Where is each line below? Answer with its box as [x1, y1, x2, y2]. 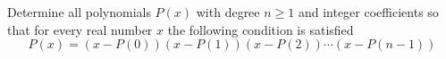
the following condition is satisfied [167, 20, 354, 38]
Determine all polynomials [7, 3, 151, 21]
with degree [196, 3, 260, 21]
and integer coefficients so [298, 3, 439, 21]
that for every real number [7, 20, 153, 38]
